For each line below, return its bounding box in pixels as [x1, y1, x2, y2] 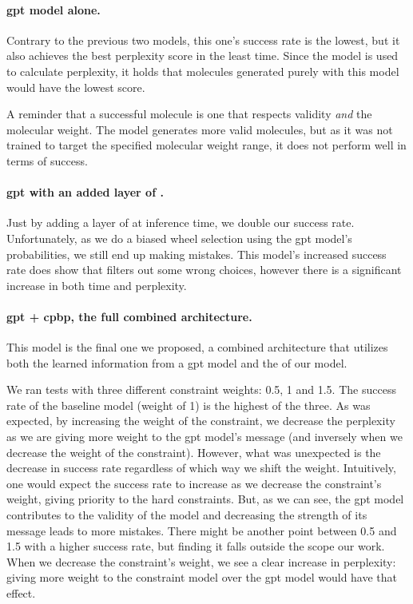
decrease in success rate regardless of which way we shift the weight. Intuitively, [6, 459, 396, 476]
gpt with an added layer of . [6, 184, 164, 201]
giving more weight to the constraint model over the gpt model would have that [6, 569, 398, 586]
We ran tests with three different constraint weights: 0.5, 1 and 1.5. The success [6, 381, 396, 398]
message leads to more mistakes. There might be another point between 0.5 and [6, 522, 397, 538]
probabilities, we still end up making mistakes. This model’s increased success [6, 245, 387, 262]
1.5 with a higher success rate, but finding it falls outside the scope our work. [6, 538, 385, 554]
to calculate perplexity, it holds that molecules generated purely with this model [6, 62, 399, 79]
